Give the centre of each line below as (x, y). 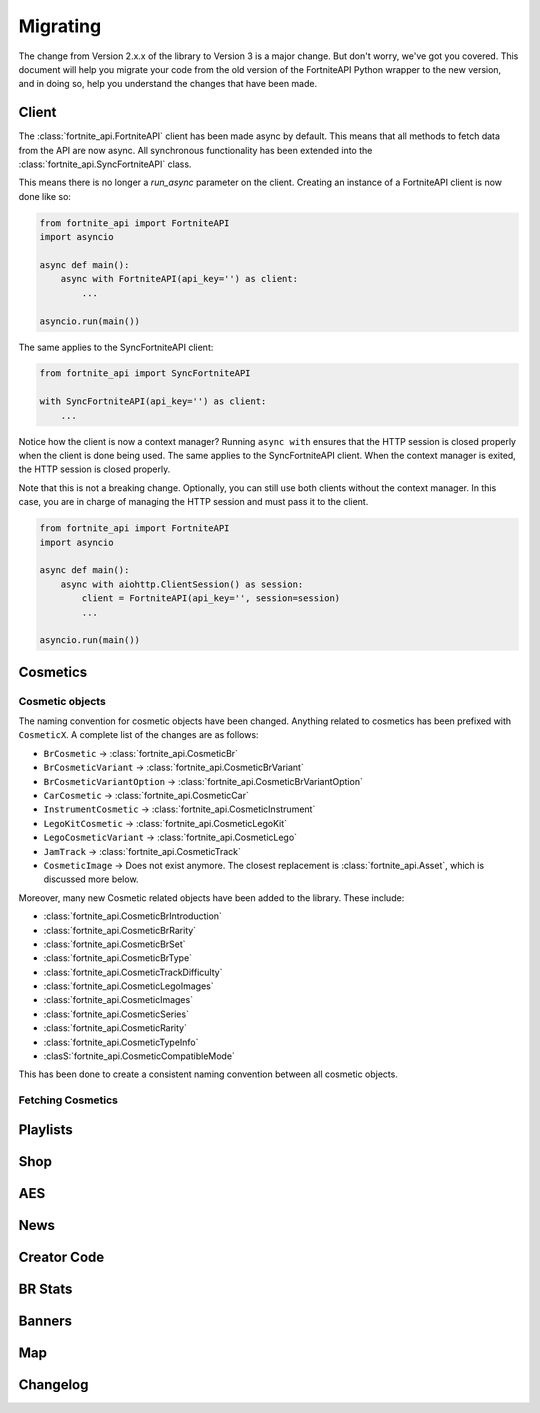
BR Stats (45, 1288)
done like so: (45, 196)
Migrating (60, 26)
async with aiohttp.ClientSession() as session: (182, 584)
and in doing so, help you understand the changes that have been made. (168, 84)
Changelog (53, 1384)
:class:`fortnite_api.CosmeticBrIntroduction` (132, 916)
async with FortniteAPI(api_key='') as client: (179, 279)
